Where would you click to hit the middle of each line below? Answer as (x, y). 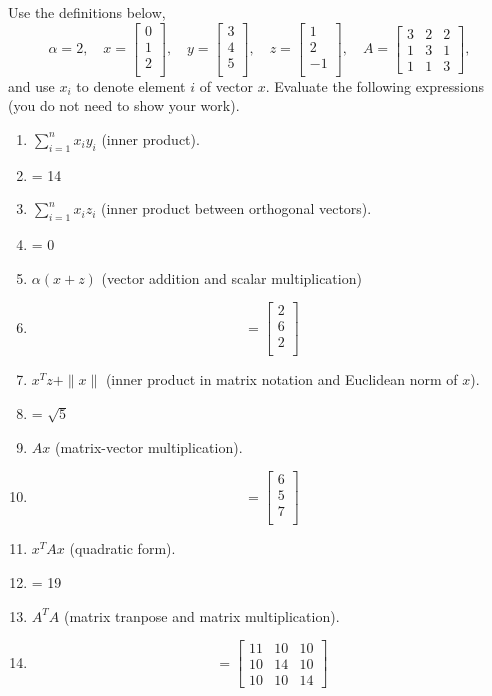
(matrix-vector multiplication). (148, 446)
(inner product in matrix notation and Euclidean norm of (281, 379)
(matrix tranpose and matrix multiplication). (201, 615)
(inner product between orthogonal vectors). (236, 208)
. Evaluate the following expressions (374, 85)
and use (31, 85)
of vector (226, 85)
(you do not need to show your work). (124, 105)
